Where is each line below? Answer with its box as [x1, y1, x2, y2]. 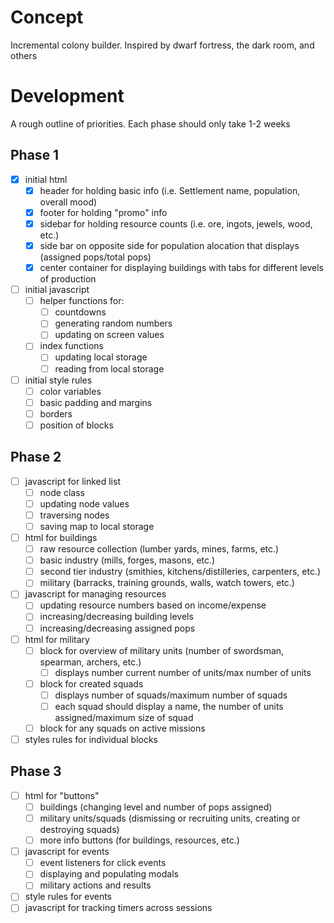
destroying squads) [39, 824, 120, 836]
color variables [39, 385, 102, 397]
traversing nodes [39, 509, 110, 521]
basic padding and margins [39, 396, 153, 408]
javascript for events [24, 846, 110, 858]
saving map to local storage [39, 520, 155, 532]
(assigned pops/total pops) [39, 251, 152, 263]
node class [39, 486, 85, 498]
